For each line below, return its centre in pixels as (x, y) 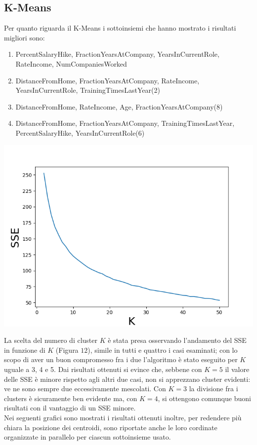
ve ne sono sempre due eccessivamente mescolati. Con (85, 389)
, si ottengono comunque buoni (204, 398)
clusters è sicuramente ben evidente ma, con (71, 398)
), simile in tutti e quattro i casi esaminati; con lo (163, 350)
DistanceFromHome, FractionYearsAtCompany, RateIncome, (107, 80)
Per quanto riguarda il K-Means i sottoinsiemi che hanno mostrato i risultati (120, 28)
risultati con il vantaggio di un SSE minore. (70, 408)
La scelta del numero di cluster (51, 340)
